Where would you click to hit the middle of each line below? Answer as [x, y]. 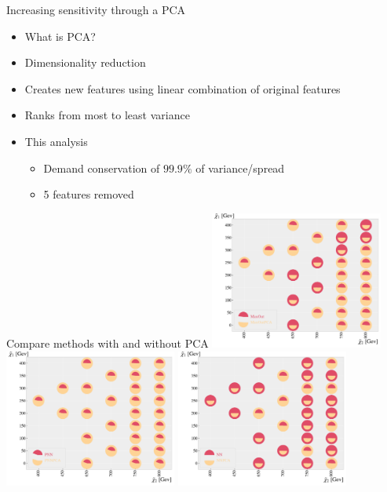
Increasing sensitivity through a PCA [96, 9]
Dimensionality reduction [85, 62]
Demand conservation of [102, 168]
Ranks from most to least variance [107, 115]
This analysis [56, 141]
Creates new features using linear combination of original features [183, 88]
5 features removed [89, 194]
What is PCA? [60, 36]
